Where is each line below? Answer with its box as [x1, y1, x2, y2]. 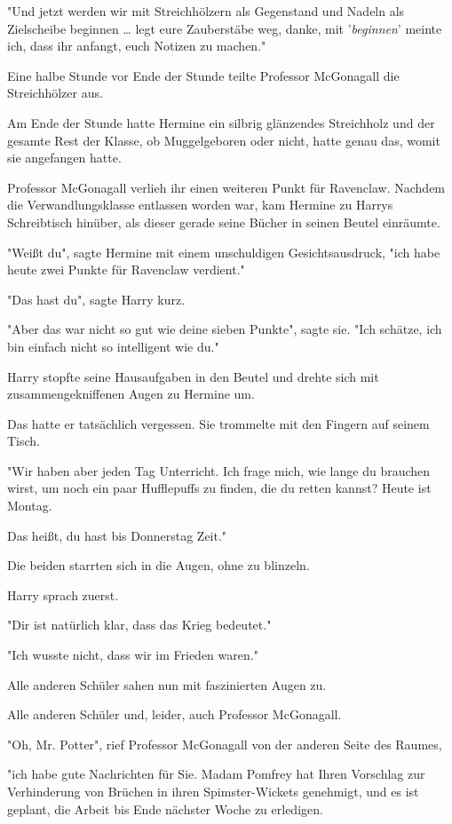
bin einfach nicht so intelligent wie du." [7, 337, 219, 355]
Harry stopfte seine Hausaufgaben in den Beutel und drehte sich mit [7, 367, 379, 385]
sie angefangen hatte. [7, 148, 122, 167]
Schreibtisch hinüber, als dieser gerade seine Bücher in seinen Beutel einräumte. [7, 212, 440, 231]
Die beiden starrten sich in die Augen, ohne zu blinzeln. [7, 556, 310, 574]
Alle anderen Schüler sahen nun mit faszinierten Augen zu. [7, 675, 327, 693]
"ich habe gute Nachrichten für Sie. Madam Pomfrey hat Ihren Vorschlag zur [7, 765, 425, 783]
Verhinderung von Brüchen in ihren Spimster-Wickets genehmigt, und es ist [7, 782, 419, 800]
